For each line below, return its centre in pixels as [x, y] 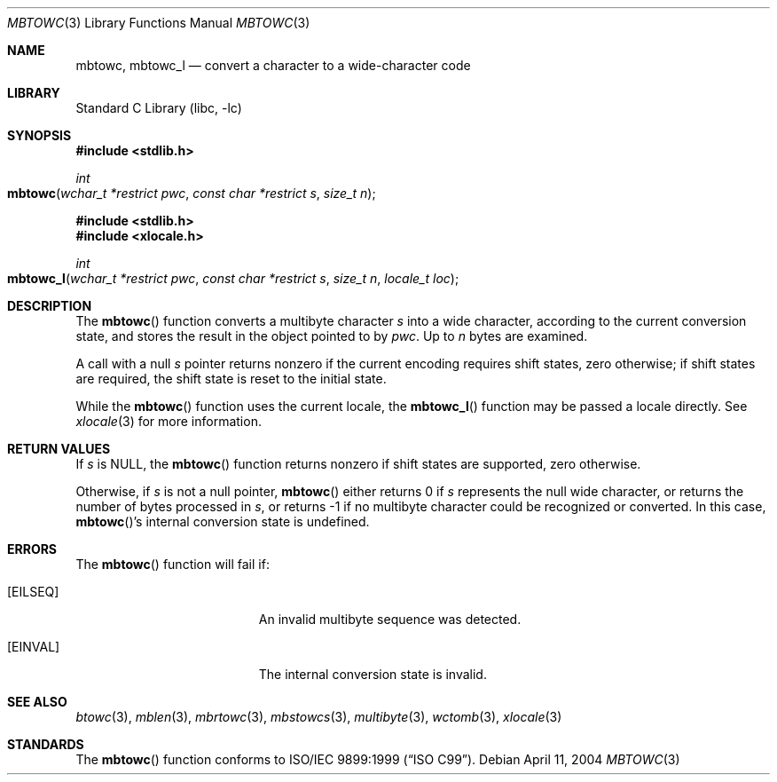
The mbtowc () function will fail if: [173, 564]
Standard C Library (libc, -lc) [159, 108]
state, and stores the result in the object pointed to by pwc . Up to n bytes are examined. [332, 336]
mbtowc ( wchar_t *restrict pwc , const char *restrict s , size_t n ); [192, 193]
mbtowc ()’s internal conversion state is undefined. [223, 521]
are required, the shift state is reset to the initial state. [231, 379]
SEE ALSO [37, 702]
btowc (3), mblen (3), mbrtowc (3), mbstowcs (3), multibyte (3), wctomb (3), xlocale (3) [319, 717]
